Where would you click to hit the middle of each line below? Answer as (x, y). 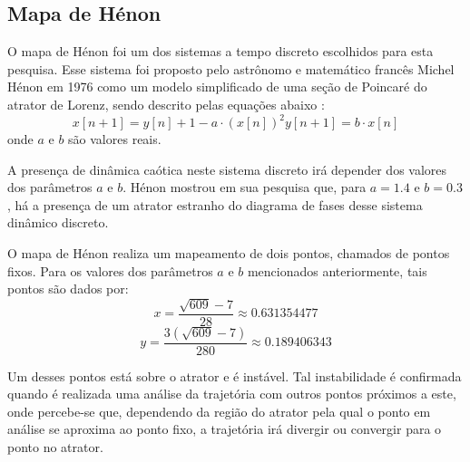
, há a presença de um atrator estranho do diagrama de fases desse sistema (215, 204)
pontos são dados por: (68, 289)
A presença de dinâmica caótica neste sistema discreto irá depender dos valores (227, 169)
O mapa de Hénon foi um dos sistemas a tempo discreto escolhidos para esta (220, 51)
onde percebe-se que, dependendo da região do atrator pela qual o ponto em (219, 411)
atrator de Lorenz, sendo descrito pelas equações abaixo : (166, 104)
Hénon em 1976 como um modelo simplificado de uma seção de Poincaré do (217, 87)
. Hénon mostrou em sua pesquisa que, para (245, 187)
